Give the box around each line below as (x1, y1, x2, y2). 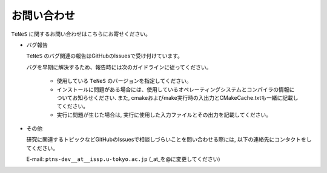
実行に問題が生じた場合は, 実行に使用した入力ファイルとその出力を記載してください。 (56, 111, 272, 118)
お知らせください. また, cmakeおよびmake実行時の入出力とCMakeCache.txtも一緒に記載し (72, 94, 299, 101)
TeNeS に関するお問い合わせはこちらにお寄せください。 (11, 30, 151, 38)
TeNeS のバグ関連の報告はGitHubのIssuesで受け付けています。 (26, 52, 183, 60)
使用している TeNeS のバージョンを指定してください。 (56, 77, 192, 85)
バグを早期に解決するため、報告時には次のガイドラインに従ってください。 (26, 64, 212, 71)
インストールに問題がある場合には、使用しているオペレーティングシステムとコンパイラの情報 (56, 85, 290, 93)
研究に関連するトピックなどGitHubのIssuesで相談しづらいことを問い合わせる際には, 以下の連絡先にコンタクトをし (26, 136, 312, 143)
